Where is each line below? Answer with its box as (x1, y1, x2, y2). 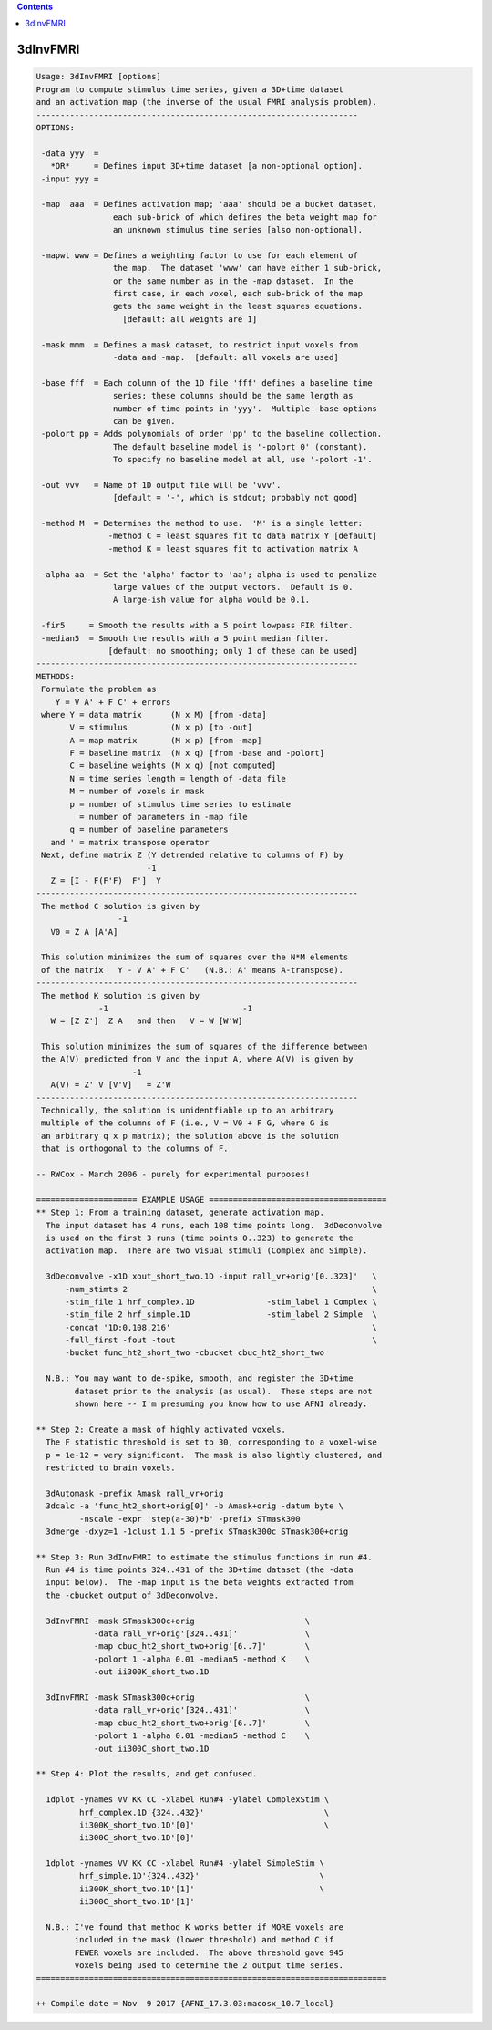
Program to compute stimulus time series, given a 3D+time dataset (36, 84, 344, 95)
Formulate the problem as (41, 684, 157, 695)
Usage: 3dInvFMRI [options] (36, 71, 161, 82)
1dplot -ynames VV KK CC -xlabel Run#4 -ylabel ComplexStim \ (46, 1795, 330, 1805)
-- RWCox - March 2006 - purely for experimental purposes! (36, 1168, 311, 1179)
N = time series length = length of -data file (69, 773, 286, 783)
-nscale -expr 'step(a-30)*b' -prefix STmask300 (78, 1514, 301, 1524)
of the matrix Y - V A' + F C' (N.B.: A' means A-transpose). (41, 965, 344, 975)
